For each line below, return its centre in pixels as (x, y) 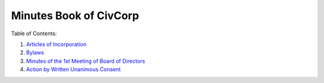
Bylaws (35, 53)
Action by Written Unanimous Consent (73, 69)
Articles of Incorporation (56, 44)
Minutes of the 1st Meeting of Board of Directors (85, 61)
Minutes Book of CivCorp (75, 16)
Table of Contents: (34, 33)
